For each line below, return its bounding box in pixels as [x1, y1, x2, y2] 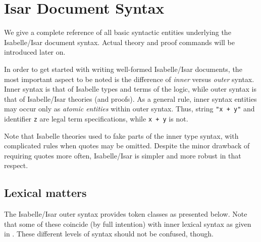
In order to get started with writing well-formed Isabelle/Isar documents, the [4, 63, 242, 74]
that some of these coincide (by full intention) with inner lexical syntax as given [4, 218, 251, 229]
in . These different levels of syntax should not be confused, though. [4, 228, 214, 239]
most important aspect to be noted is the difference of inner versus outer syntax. [4, 73, 254, 84]
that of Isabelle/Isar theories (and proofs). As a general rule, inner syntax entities [4, 93, 257, 104]
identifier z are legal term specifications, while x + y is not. [4, 113, 188, 124]
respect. [4, 160, 28, 171]
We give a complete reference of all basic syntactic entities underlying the [4, 27, 231, 37]
